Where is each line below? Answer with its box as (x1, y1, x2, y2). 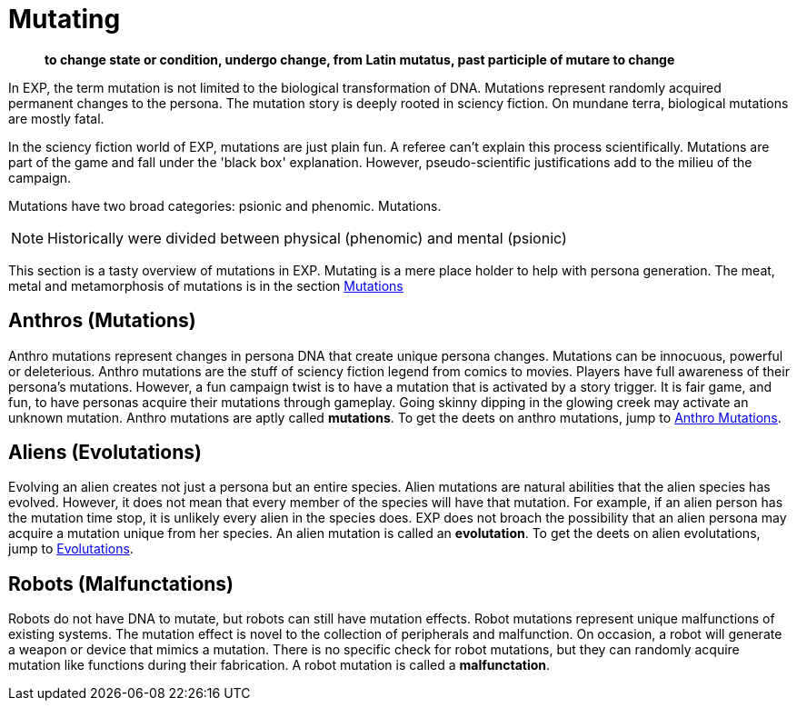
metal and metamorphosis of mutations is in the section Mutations (8, 277, 403, 294)
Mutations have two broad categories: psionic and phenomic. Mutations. (8, 197, 442, 214)
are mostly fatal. (8, 110, 105, 126)
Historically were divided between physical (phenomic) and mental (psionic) (47, 228, 567, 247)
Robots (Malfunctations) (8, 572, 234, 595)
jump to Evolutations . (8, 541, 134, 557)
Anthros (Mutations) (8, 309, 196, 333)
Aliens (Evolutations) (8, 441, 202, 464)
